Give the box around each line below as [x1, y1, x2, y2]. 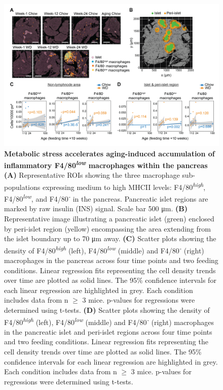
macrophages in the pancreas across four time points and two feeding [4, 255, 218, 266]
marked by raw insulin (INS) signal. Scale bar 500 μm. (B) [4, 203, 188, 214]
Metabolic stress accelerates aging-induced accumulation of [4, 148, 215, 158]
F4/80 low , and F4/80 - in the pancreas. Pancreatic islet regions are [4, 192, 208, 204]
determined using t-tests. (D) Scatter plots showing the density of [4, 305, 210, 315]
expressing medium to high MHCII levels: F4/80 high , [42, 180, 206, 192]
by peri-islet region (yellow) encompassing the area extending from [4, 223, 211, 234]
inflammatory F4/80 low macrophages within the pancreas [4, 158, 208, 170]
